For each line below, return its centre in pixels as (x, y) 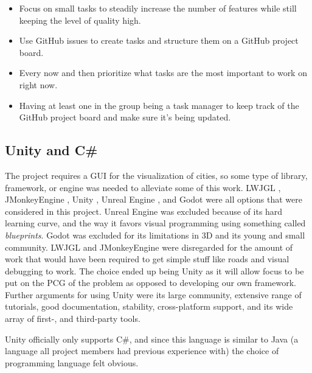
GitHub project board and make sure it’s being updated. (125, 117)
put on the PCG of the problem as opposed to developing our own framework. (151, 283)
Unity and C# (51, 150)
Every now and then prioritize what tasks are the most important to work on (163, 73)
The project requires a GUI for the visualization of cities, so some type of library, (156, 175)
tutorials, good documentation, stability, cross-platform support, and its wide (149, 306)
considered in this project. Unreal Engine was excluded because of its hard (144, 211)
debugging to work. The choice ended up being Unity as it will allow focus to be (154, 270)
